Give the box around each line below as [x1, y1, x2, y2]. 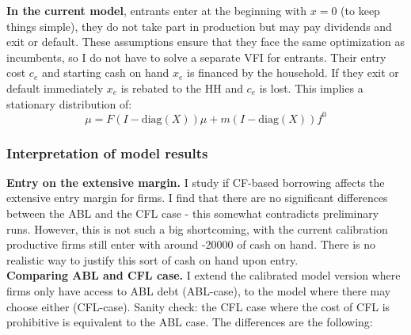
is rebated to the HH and [120, 79, 243, 96]
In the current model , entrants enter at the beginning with [6, 2, 307, 18]
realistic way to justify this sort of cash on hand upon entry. [6, 251, 299, 268]
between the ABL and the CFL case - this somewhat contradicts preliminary [6, 205, 379, 222]
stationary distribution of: [6, 95, 132, 112]
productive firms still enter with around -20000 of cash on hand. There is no [6, 236, 376, 253]
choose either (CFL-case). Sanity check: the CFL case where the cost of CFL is [6, 298, 390, 314]
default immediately [6, 79, 104, 96]
